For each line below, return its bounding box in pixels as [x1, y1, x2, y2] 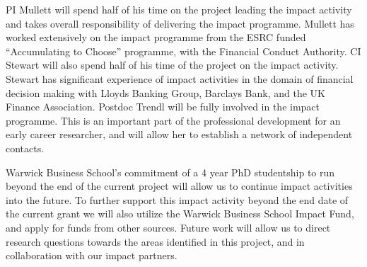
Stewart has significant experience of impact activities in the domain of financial [6, 71, 354, 86]
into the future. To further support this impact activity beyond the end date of [6, 192, 349, 207]
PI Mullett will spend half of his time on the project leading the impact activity [6, 2, 352, 16]
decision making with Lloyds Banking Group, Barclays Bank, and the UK [6, 85, 325, 100]
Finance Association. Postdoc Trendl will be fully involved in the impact [6, 99, 320, 114]
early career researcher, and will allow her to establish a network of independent [6, 127, 353, 142]
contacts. [6, 140, 45, 155]
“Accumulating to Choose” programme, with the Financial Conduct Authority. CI [6, 43, 361, 58]
